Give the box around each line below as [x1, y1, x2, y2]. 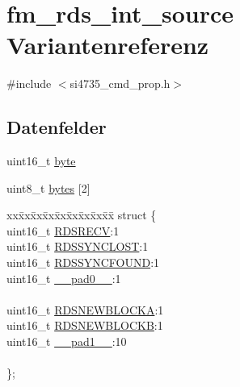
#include [6, 75, 52, 92]
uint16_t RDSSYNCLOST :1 [6, 238, 149, 255]
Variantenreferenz [6, 28, 209, 61]
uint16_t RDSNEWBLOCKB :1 [6, 317, 163, 334]
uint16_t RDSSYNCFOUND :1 [6, 254, 160, 271]
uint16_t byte [6, 152, 76, 169]
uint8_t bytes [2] [6, 179, 91, 196]
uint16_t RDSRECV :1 [6, 222, 120, 239]
